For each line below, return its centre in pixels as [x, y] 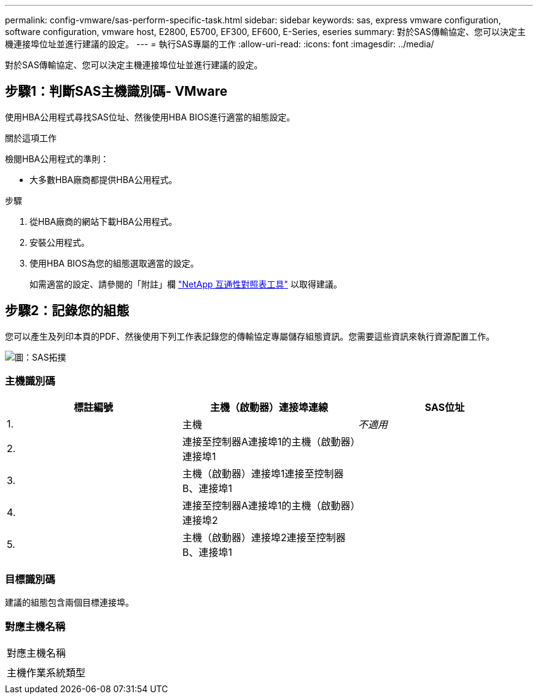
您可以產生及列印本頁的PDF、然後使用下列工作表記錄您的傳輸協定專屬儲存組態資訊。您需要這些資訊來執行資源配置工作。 [250, 336]
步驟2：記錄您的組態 [67, 311]
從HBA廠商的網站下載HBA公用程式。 [103, 221]
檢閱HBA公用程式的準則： [57, 158]
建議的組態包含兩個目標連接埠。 [69, 603]
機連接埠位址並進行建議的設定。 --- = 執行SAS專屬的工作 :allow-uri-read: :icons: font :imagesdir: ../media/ [220, 44]
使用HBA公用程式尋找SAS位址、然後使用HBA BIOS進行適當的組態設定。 [150, 117]
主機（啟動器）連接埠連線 [269, 408]
